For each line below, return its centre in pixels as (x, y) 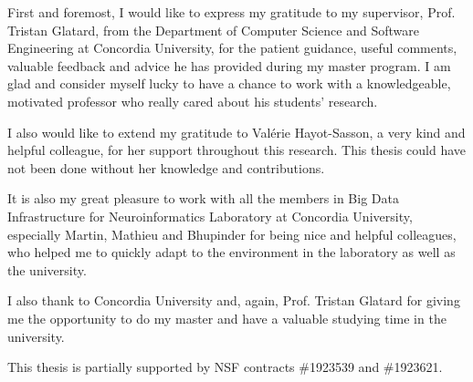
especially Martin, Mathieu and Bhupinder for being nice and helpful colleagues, (232, 234)
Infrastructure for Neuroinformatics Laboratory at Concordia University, (210, 216)
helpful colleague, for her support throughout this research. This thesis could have (237, 150)
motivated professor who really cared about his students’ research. (193, 101)
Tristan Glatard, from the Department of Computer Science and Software (213, 30)
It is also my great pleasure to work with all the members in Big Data (203, 198)
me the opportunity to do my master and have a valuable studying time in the (227, 318)
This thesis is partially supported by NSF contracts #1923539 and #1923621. (225, 367)
